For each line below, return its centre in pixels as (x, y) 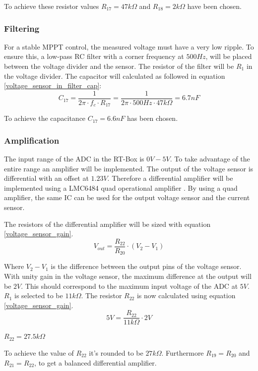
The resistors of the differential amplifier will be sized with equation (107, 224)
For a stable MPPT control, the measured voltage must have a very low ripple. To (129, 46)
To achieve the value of (39, 353)
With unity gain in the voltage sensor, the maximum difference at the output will (128, 276)
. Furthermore (183, 353)
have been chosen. (214, 6)
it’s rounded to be (116, 353)
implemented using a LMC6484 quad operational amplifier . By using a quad (121, 187)
